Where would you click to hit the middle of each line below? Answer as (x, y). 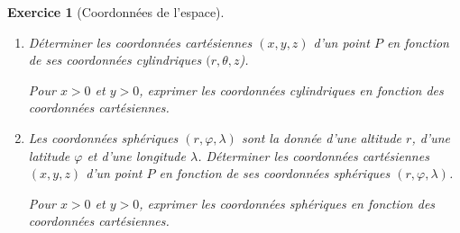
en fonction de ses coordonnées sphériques (275, 173)
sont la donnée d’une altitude (322, 137)
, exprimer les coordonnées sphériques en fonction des (287, 203)
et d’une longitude (136, 155)
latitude (49, 155)
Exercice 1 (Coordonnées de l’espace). (116, 12)
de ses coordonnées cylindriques (115, 60)
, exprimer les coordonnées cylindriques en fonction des (291, 90)
